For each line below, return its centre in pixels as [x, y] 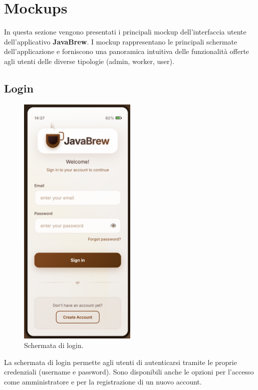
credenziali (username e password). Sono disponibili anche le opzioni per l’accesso [129, 372]
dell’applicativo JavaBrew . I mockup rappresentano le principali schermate [121, 41]
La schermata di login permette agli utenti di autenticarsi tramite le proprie [120, 362]
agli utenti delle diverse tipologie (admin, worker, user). [89, 61]
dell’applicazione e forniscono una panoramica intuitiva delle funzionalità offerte [127, 51]
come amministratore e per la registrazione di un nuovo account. [103, 381]
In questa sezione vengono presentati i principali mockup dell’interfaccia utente [125, 32]
